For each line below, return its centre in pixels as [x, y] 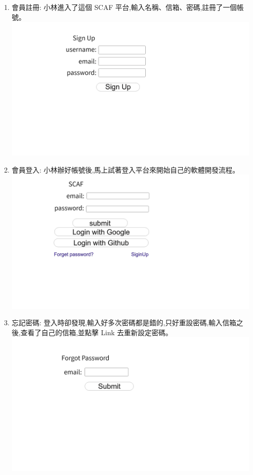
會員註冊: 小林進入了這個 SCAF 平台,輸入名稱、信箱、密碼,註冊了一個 [124, 7]
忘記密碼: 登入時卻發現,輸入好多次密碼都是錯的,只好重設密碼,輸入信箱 [124, 323]
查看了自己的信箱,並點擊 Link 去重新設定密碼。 [96, 332]
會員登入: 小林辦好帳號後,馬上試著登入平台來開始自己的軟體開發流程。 [126, 169]
